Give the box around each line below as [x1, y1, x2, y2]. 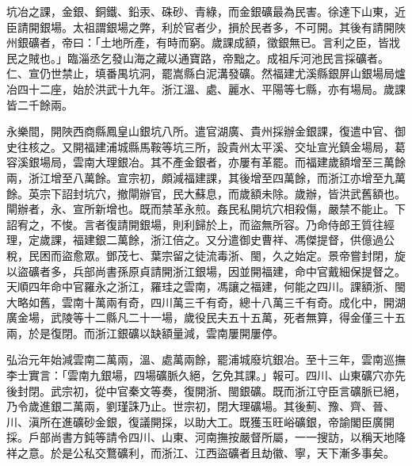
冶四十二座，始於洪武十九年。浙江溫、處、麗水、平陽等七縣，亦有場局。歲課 [6, 80, 406, 97]
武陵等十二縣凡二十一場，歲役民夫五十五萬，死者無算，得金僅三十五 [50, 309, 406, 326]
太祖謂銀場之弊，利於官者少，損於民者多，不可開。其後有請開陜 [72, 18, 406, 35]
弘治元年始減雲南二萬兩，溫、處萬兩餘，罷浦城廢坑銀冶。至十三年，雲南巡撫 [6, 351, 406, 368]
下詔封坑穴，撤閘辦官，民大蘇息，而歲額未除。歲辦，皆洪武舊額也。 [50, 185, 406, 201]
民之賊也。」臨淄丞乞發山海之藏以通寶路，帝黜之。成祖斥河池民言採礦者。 [6, 49, 389, 66]
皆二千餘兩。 [6, 96, 73, 113]
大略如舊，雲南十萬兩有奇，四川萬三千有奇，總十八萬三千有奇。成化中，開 [6, 293, 395, 310]
